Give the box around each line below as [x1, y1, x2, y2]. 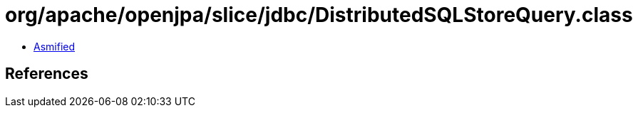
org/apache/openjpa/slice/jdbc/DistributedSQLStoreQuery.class [5, 3, 633, 27]
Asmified [34, 40, 76, 53]
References [5, 65, 88, 83]
